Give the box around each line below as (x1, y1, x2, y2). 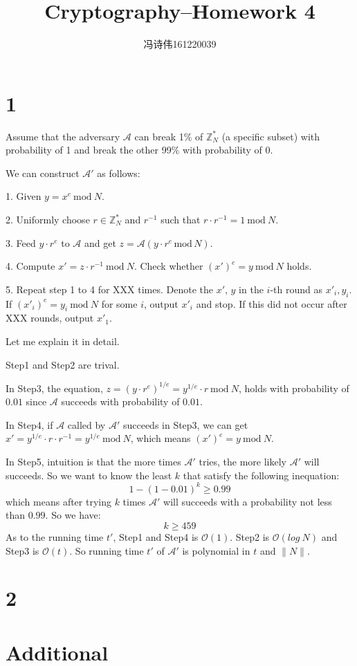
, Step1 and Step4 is (113, 529, 199, 544)
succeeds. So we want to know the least (6, 468, 172, 482)
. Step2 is (230, 529, 270, 544)
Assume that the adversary (6, 129, 120, 143)
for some (101, 296, 138, 311)
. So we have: (45, 508, 101, 522)
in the (239, 281, 264, 296)
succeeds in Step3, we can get (122, 417, 248, 432)
